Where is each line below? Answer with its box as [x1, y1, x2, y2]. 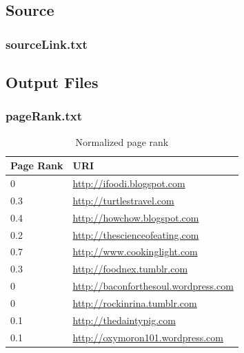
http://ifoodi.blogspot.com [72, 176, 185, 191]
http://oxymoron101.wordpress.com [72, 330, 223, 344]
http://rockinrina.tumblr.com [72, 295, 197, 310]
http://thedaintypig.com [72, 312, 176, 327]
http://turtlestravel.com [72, 193, 174, 207]
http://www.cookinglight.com [72, 244, 198, 259]
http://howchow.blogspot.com [72, 210, 199, 224]
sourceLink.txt [6, 35, 88, 52]
